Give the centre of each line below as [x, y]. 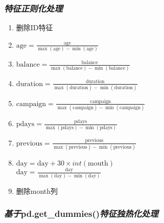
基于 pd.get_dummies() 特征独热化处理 [81, 214]
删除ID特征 [34, 27]
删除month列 [37, 190]
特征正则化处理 [33, 8]
